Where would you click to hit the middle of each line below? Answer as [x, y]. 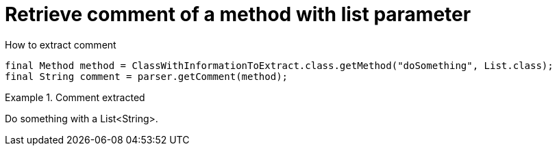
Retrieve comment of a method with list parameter [238, 14]
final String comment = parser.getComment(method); [147, 76]
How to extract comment [61, 44]
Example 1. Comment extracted [75, 97]
